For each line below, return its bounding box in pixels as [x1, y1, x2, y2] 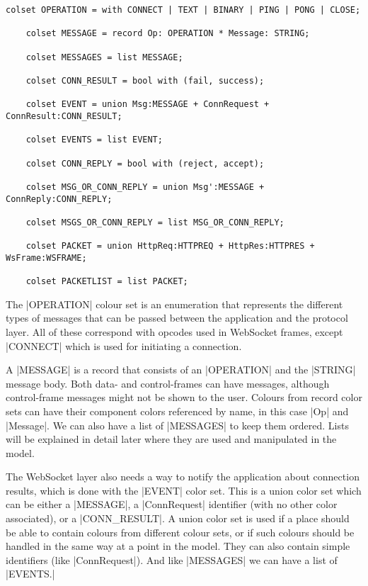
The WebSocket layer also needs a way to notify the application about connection [6, 469, 360, 484]
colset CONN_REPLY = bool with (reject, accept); [25, 158, 265, 169]
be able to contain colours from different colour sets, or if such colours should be [6, 524, 355, 539]
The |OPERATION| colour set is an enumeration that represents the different [6, 296, 343, 311]
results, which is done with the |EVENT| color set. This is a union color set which [6, 483, 362, 497]
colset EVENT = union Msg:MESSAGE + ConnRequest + [25, 99, 270, 110]
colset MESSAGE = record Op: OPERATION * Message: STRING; [25, 28, 310, 39]
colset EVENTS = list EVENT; [25, 135, 163, 145]
